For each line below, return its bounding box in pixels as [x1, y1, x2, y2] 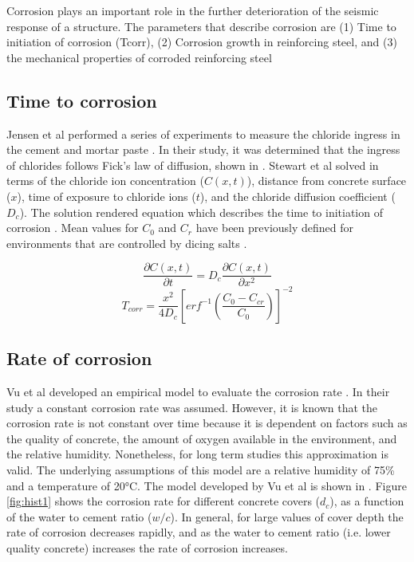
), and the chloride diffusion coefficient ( [199, 187, 396, 204]
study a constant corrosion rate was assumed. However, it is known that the [6, 399, 377, 415]
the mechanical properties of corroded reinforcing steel [6, 49, 272, 65]
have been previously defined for [195, 219, 354, 236]
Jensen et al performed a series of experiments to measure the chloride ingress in [6, 125, 400, 142]
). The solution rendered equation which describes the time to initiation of [19, 203, 383, 220]
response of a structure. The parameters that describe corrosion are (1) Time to [6, 18, 396, 34]
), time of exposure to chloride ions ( [17, 187, 196, 204]
